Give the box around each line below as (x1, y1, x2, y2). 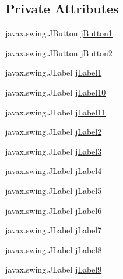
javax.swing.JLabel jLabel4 (5, 165, 102, 177)
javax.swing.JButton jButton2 (5, 46, 113, 59)
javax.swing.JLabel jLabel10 (5, 86, 106, 98)
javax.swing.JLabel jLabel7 (5, 224, 102, 236)
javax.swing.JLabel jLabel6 (5, 204, 102, 216)
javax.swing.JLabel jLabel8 (5, 243, 102, 256)
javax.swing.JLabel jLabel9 (5, 263, 102, 275)
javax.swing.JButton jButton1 (5, 27, 113, 39)
